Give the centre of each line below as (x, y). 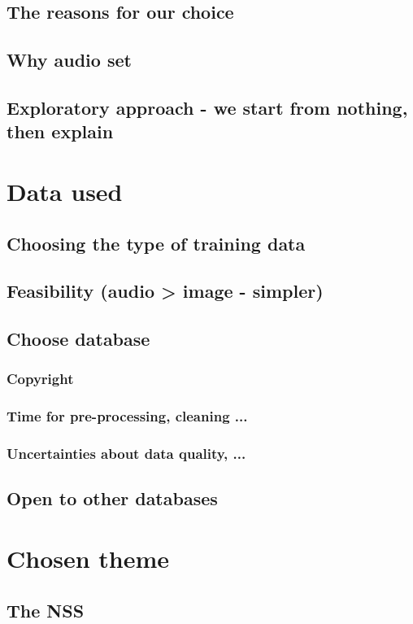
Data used (65, 191)
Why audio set (69, 60)
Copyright (40, 379)
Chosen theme (88, 558)
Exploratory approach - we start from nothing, (207, 107)
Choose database (78, 339)
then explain (60, 131)
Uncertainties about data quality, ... (126, 454)
